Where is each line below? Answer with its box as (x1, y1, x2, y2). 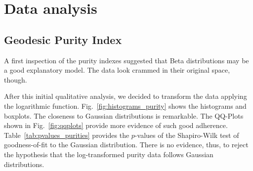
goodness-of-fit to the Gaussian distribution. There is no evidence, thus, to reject (4, 139, 249, 150)
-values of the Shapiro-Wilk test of (134, 129, 239, 140)
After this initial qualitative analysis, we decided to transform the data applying (4, 91, 247, 101)
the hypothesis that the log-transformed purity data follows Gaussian (4, 149, 213, 159)
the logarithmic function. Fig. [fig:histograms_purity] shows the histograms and (4, 100, 247, 111)
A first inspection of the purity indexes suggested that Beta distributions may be (4, 55, 249, 65)
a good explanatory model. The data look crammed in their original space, (4, 65, 230, 75)
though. (4, 74, 27, 85)
